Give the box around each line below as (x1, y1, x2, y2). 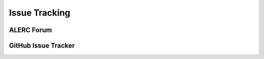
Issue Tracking (9, 7, 70, 18)
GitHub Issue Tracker (9, 41, 75, 50)
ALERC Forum (9, 26, 52, 34)
